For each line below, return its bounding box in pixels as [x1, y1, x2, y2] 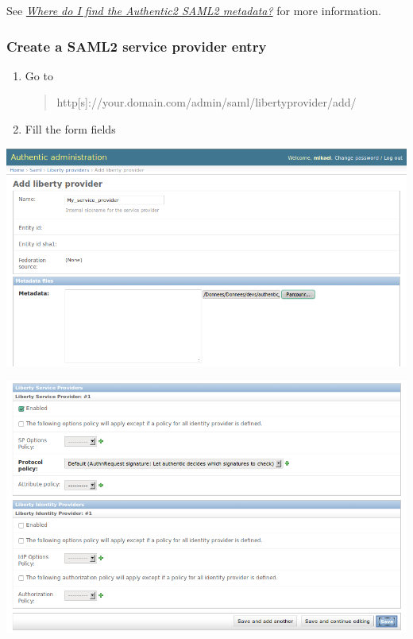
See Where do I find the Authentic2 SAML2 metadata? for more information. [6, 2, 381, 18]
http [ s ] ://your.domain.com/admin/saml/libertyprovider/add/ [56, 94, 357, 110]
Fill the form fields [25, 121, 116, 137]
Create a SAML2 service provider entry [6, 36, 267, 56]
